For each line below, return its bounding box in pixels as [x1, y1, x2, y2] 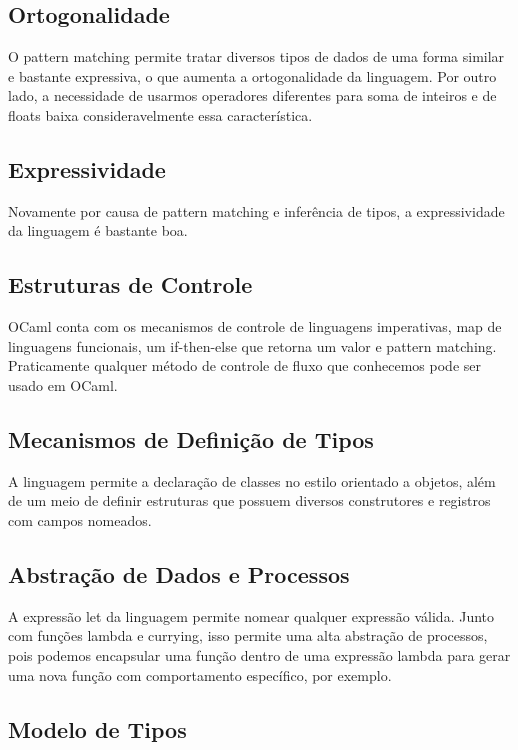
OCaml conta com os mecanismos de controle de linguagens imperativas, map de [8, 316, 502, 337]
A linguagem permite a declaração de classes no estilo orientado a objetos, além [8, 470, 496, 491]
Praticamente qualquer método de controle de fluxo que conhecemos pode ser [8, 355, 481, 376]
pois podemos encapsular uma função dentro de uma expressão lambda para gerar [8, 644, 511, 665]
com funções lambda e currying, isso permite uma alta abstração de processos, [8, 625, 488, 646]
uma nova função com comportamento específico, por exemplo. [8, 664, 392, 685]
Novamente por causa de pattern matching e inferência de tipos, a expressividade [8, 200, 505, 221]
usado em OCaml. [8, 374, 118, 395]
